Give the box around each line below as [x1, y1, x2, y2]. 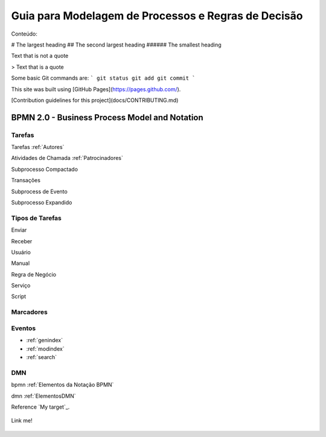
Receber [11, 237, 33, 244]
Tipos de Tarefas [11, 214, 62, 222]
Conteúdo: [11, 30, 37, 37]
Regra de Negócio [11, 270, 57, 278]
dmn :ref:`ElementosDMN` [11, 392, 76, 400]
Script [11, 293, 27, 300]
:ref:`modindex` [26, 345, 65, 352]
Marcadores [11, 308, 48, 316]
